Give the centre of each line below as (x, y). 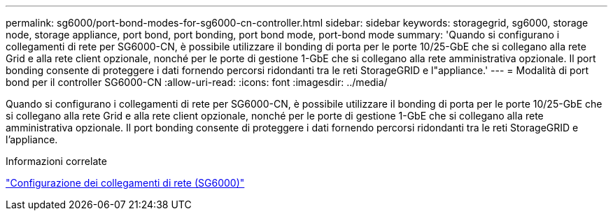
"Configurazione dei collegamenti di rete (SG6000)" (125, 183)
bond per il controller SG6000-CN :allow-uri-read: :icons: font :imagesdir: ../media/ (197, 82)
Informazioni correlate (56, 161)
